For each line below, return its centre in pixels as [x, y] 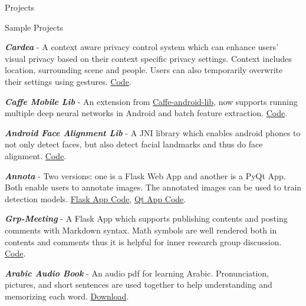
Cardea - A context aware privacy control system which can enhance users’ [142, 47]
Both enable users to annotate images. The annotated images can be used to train [153, 187]
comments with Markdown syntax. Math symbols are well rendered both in [141, 230]
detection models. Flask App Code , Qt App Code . [96, 198]
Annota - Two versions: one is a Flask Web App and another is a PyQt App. [145, 175]
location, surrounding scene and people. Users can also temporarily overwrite [144, 70]
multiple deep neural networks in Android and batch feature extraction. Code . [146, 113]
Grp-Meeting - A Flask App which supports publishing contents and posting [146, 218]
